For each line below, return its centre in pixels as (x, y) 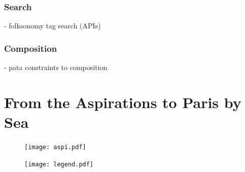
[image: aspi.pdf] (55, 147)
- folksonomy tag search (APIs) (52, 26)
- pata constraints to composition (56, 67)
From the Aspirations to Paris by (123, 102)
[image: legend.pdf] (59, 164)
